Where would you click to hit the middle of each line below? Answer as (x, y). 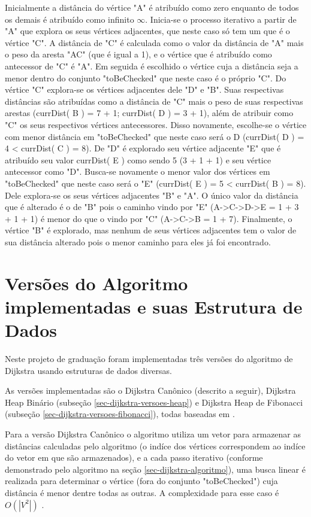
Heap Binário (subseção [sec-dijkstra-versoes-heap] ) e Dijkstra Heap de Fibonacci (154, 402)
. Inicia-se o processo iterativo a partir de (221, 19)
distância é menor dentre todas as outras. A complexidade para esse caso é (142, 492)
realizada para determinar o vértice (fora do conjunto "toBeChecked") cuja (141, 481)
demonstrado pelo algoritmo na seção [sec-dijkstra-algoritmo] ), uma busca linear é (155, 469)
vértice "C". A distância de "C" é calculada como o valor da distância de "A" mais (154, 42)
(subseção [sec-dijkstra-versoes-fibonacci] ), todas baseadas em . (120, 414)
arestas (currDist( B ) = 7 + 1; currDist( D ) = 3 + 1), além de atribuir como (149, 113)
